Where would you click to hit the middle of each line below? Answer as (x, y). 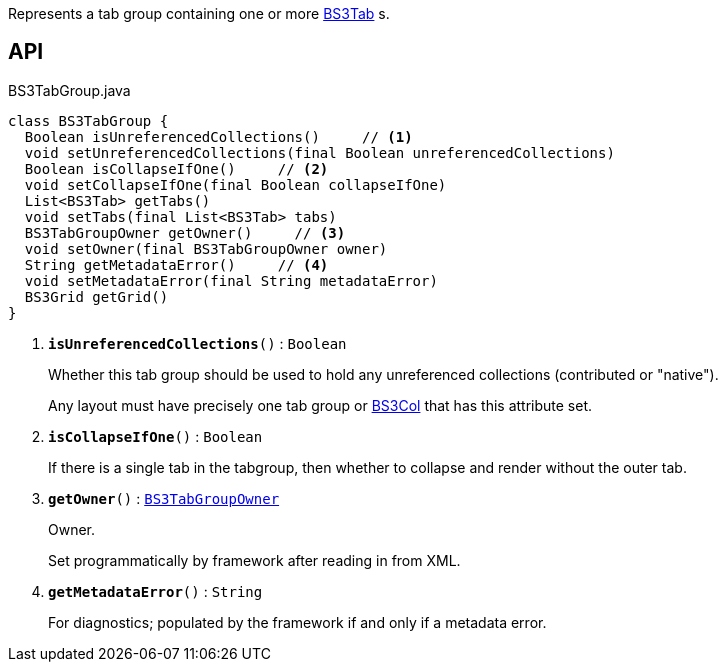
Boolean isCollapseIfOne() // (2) (176, 168)
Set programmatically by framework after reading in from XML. (254, 560)
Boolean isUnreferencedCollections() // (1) (218, 136)
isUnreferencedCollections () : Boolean (197, 343)
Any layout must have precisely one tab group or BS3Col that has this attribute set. (320, 405)
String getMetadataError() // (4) (176, 264)
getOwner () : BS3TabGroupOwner (164, 498)
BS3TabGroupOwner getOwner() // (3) (185, 232)
